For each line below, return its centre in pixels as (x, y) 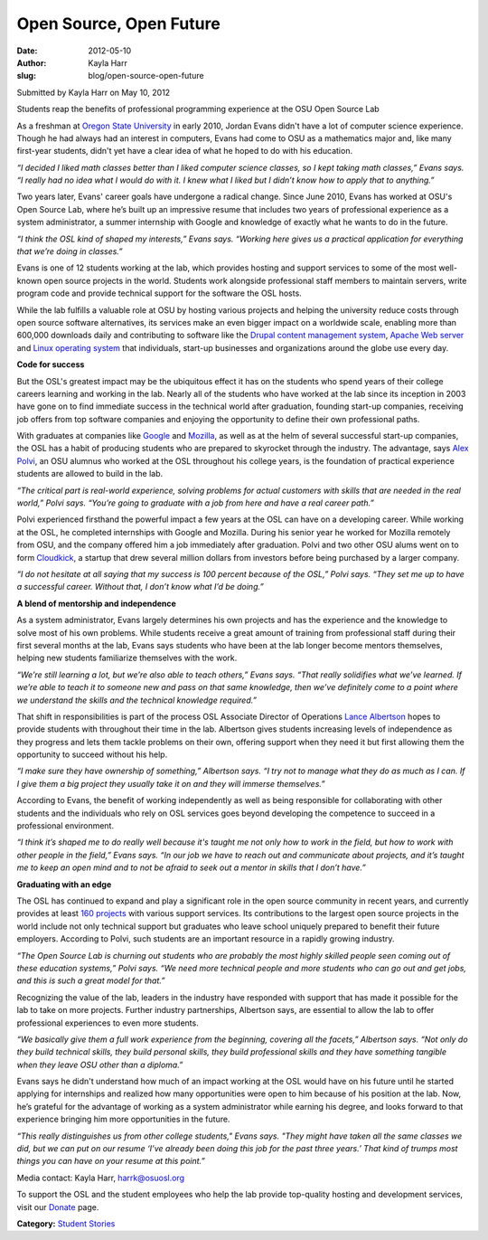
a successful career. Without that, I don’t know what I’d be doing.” (140, 587)
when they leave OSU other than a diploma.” (100, 1065)
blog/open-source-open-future (146, 76)
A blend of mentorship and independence (96, 603)
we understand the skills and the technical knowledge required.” (137, 700)
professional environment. (66, 826)
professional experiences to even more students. (108, 1023)
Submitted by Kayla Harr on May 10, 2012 (94, 92)
